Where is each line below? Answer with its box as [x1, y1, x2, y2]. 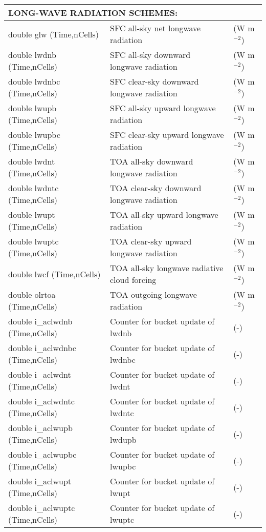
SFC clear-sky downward [110, 75, 199, 87]
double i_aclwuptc [8, 502, 75, 514]
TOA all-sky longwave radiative [110, 262, 224, 274]
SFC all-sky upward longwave [110, 102, 216, 114]
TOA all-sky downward [110, 155, 193, 167]
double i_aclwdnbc [8, 342, 76, 354]
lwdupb [110, 434, 137, 445]
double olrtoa [8, 289, 56, 300]
